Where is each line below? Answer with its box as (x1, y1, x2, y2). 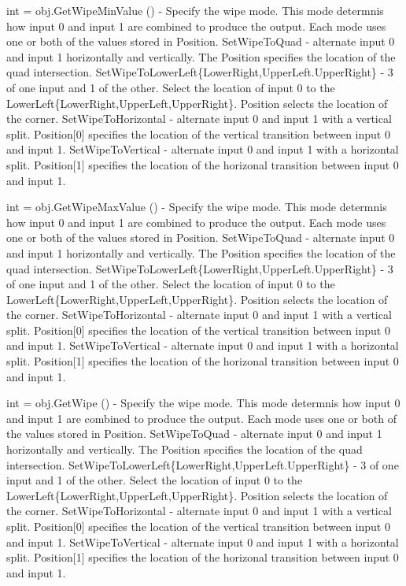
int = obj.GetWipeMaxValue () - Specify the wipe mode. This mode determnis (6, 198, 387, 215)
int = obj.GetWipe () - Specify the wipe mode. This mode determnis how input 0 (6, 395, 400, 411)
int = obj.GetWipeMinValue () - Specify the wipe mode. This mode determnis (6, 2, 384, 18)
